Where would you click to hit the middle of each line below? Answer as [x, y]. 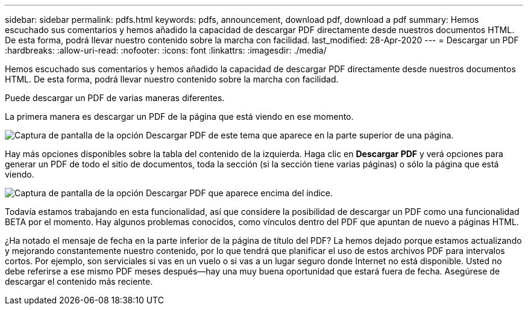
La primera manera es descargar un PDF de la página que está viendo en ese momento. [179, 116]
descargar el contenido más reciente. [79, 281]
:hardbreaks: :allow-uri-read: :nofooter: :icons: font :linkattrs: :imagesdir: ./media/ [166, 50]
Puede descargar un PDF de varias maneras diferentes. [115, 98]
